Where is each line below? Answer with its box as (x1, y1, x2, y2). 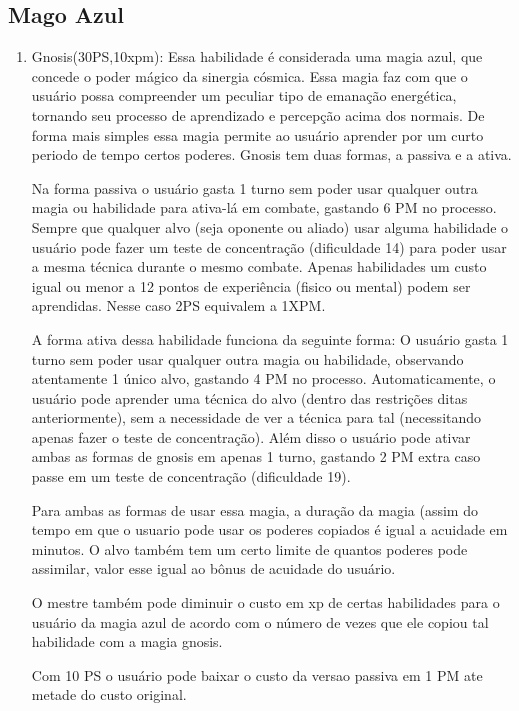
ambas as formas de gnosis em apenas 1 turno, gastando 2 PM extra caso (31, 446, 481, 467)
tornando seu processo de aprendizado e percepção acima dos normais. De (31, 104, 485, 125)
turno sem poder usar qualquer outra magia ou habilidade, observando (31, 348, 464, 369)
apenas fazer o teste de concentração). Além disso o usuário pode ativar (31, 426, 471, 447)
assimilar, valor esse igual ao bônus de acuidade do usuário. (31, 558, 396, 579)
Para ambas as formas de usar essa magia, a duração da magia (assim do (31, 499, 478, 520)
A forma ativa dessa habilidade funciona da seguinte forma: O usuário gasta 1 (31, 328, 509, 349)
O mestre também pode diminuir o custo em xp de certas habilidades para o (31, 592, 500, 613)
